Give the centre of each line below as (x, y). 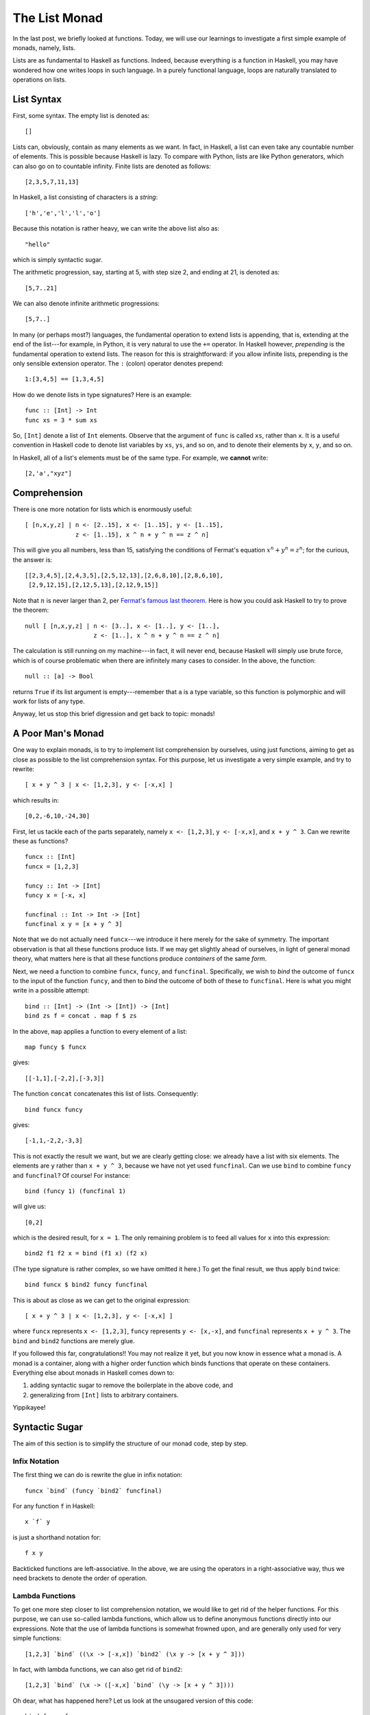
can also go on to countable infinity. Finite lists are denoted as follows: (112, 166)
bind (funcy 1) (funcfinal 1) (76, 1191)
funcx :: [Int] (50, 857)
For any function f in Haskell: (54, 1506)
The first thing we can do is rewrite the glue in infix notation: (98, 1475)
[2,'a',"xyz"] (48, 474)
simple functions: (37, 1638)
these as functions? (40, 841)
